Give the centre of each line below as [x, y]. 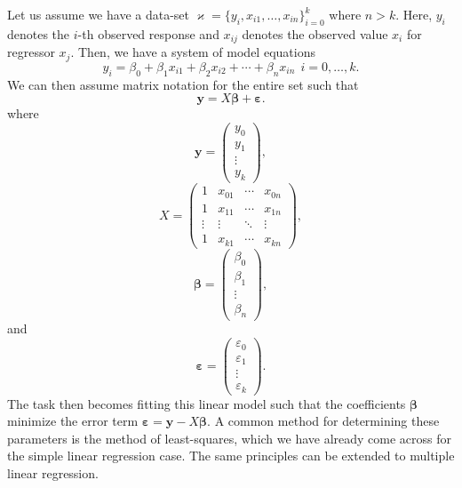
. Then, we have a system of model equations [193, 52]
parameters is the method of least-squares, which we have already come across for [230, 438]
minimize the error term [73, 421]
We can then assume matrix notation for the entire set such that [183, 84]
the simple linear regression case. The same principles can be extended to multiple [231, 456]
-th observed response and [148, 33]
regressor [31, 52]
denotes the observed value [315, 33]
